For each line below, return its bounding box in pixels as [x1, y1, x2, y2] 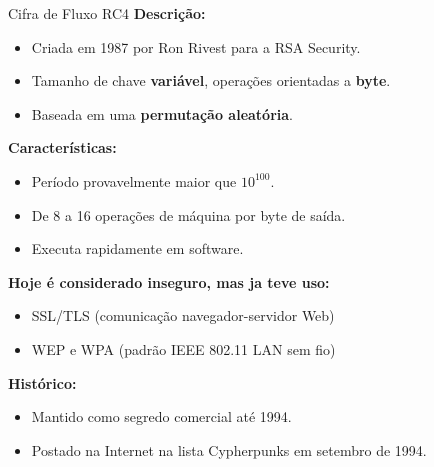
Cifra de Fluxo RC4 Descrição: [8, 3, 206, 23]
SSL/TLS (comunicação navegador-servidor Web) [31, 305, 335, 326]
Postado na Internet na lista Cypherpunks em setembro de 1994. [31, 439, 427, 460]
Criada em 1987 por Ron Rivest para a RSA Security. [31, 36, 361, 57]
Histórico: [8, 372, 77, 393]
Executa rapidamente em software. [31, 238, 244, 259]
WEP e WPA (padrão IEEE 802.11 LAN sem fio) [31, 338, 336, 359]
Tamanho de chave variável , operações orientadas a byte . [31, 70, 391, 91]
